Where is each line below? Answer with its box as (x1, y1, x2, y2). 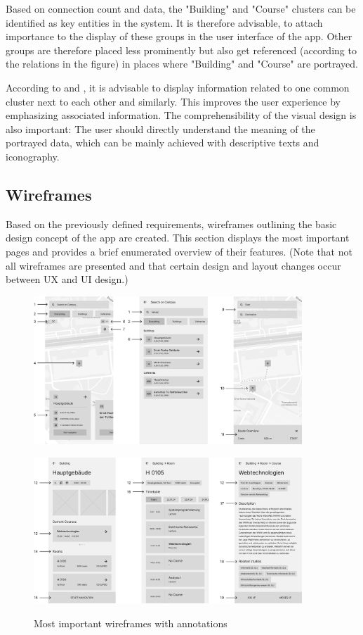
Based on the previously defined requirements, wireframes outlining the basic (6, 216, 337, 231)
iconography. (6, 149, 60, 163)
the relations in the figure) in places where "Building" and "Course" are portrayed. (6, 56, 358, 71)
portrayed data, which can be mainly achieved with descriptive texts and (6, 135, 319, 150)
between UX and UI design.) (6, 272, 128, 287)
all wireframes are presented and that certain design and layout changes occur (6, 258, 341, 272)
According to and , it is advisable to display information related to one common (6, 80, 350, 94)
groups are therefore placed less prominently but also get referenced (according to (6, 42, 357, 57)
